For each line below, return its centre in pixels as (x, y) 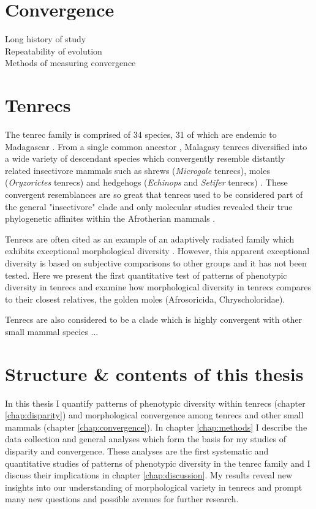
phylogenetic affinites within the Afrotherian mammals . (110, 218)
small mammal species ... (52, 331)
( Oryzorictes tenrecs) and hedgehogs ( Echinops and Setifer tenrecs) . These (146, 182)
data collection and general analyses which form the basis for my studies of (146, 439)
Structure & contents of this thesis (154, 373)
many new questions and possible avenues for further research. (122, 499)
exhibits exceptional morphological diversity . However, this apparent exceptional (157, 251)
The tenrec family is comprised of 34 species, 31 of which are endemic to (141, 134)
